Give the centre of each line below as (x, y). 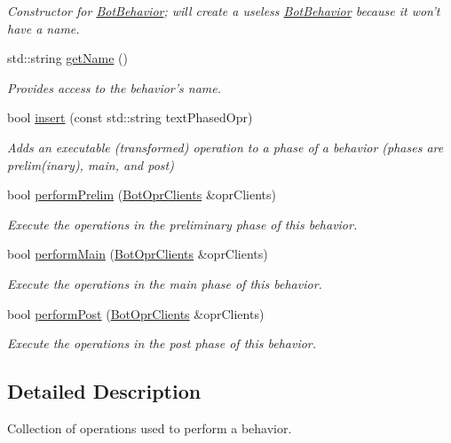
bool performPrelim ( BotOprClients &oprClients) (142, 194)
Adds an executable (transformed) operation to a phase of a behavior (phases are (225, 147)
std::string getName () (67, 58)
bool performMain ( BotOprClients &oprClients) (138, 254)
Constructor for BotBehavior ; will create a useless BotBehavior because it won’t (224, 11)
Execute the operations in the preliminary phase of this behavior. (182, 224)
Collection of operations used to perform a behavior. (150, 427)
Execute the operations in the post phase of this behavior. (162, 343)
